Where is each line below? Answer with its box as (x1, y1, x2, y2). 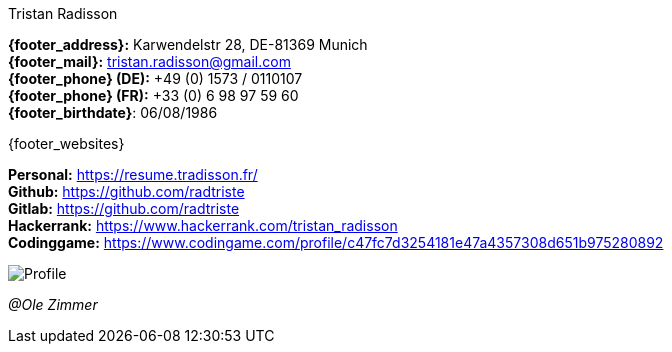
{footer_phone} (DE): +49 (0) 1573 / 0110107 (8, 70, 303, 87)
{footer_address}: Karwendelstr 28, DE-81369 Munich (8, 36, 368, 53)
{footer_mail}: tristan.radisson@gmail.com (8, 53, 291, 70)
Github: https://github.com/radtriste (8, 183, 245, 200)
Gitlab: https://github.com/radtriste (8, 200, 240, 217)
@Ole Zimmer (8, 296, 98, 313)
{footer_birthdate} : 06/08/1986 (8, 104, 218, 121)
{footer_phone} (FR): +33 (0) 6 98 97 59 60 (8, 87, 299, 104)
